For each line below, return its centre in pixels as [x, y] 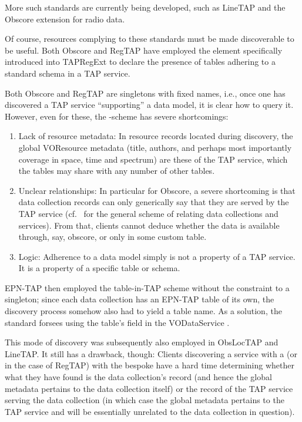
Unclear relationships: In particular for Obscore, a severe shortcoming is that [157, 190]
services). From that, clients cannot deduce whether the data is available [149, 225]
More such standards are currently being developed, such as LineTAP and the [145, 7]
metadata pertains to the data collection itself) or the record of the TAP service [149, 388]
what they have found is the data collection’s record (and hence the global [138, 377]
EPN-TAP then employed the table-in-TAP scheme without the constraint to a [147, 287]
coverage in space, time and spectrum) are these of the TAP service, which [153, 159]
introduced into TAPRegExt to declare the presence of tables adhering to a [140, 62]
